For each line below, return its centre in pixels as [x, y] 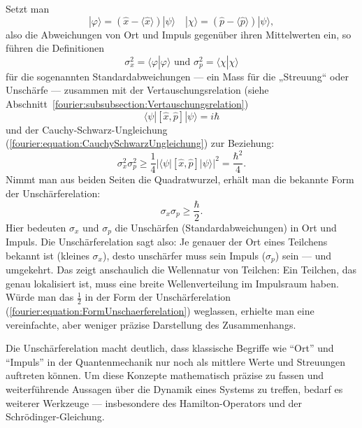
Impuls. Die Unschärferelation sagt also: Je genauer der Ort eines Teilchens [167, 242]
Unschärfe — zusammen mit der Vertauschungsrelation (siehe [137, 90]
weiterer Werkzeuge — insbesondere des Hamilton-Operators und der [154, 402]
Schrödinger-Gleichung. [55, 416]
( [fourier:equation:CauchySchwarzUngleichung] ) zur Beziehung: [140, 143]
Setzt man [28, 8]
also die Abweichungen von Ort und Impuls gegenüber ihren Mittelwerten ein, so [179, 34]
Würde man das [40, 297]
